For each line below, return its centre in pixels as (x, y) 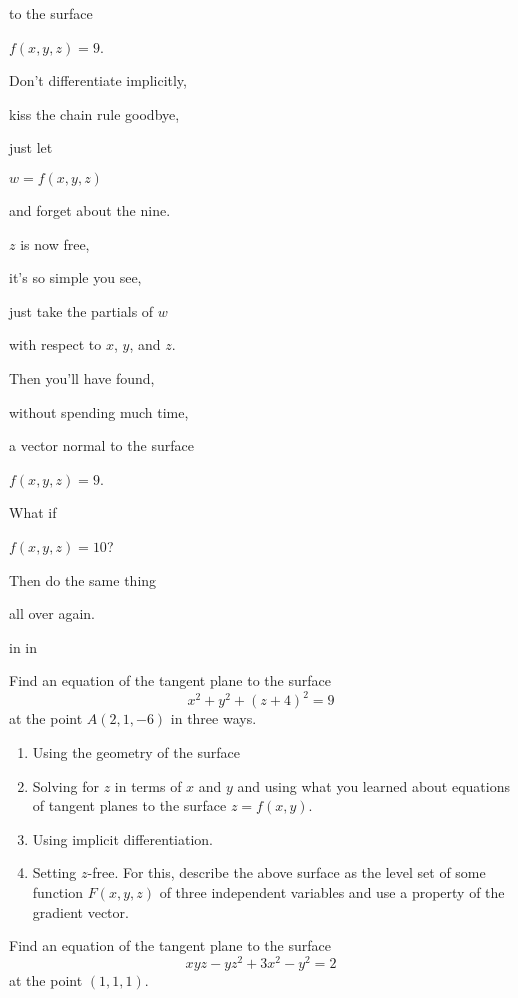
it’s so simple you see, (75, 277)
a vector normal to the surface (101, 445)
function (57, 891)
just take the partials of (81, 310)
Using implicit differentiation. (122, 838)
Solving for (65, 785)
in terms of (148, 785)
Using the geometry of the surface (136, 751)
